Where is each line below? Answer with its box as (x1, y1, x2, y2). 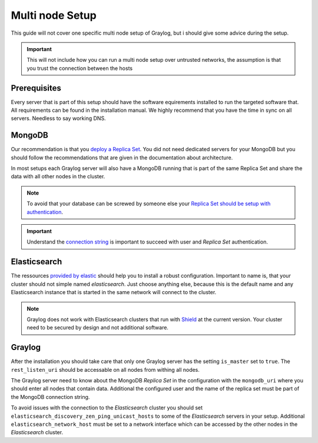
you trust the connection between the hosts (26, 65, 132, 72)
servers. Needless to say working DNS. (11, 115, 106, 122)
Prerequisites (11, 83, 61, 93)
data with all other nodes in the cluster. (11, 173, 105, 180)
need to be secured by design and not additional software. (26, 324, 169, 331)
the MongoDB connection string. (11, 393, 90, 400)
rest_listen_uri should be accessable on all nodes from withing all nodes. (11, 366, 200, 373)
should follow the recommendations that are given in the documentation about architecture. (11, 154, 233, 161)
